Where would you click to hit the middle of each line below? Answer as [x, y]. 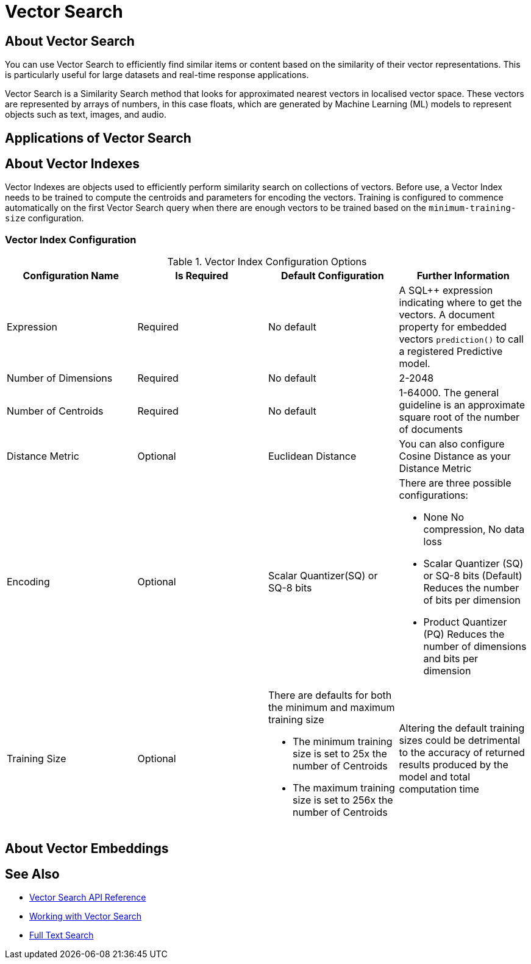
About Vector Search [70, 41]
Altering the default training [462, 728]
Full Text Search [62, 935]
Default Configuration [332, 276]
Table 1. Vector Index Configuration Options [267, 262]
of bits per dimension [472, 600]
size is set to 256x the [343, 800]
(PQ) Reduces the [464, 634]
